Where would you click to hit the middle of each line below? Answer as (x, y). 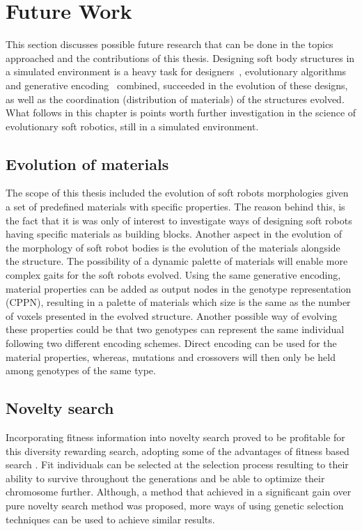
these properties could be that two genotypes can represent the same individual (175, 329)
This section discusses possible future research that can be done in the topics (170, 44)
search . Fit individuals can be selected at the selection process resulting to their (177, 464)
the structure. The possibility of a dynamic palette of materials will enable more (177, 261)
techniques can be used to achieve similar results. (110, 519)
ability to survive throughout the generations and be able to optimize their (165, 478)
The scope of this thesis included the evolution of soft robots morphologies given (177, 193)
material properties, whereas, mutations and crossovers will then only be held (171, 356)
